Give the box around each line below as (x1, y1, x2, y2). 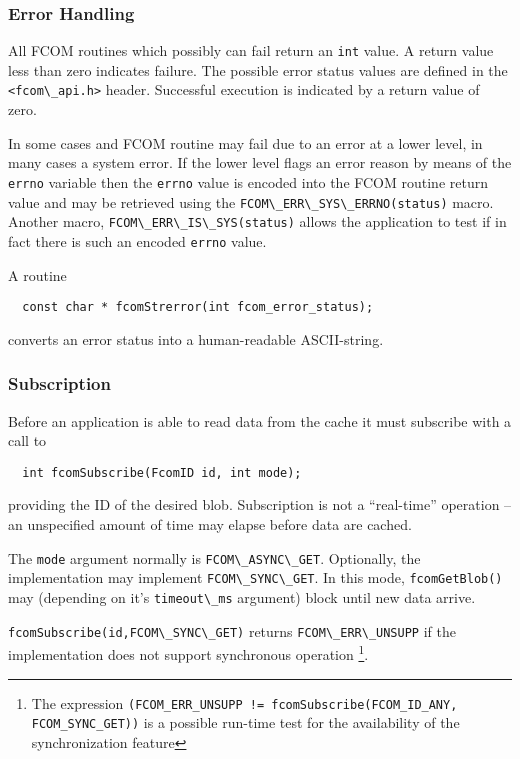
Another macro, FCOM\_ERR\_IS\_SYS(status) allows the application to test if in (8, 211, 507, 232)
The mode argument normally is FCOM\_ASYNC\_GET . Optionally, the (8, 547, 421, 568)
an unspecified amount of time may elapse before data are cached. (8, 514, 412, 535)
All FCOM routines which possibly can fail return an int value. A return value (8, 40, 494, 61)
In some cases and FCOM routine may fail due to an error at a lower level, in (8, 132, 483, 153)
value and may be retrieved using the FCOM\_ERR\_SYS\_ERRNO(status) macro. (8, 191, 494, 212)
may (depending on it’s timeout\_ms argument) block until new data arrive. (8, 586, 476, 607)
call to (8, 430, 47, 451)
